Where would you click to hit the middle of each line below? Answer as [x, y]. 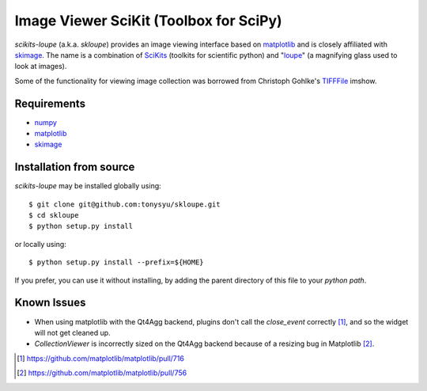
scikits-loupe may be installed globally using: [88, 186]
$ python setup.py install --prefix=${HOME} [117, 262]
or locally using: [40, 244]
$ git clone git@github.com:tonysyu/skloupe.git [125, 204]
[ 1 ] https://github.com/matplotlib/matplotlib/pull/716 [101, 358]
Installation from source [75, 167]
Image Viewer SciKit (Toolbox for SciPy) [148, 21]
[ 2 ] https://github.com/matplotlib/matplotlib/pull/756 [102, 373]
